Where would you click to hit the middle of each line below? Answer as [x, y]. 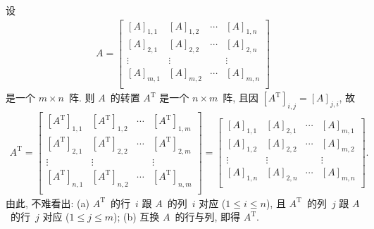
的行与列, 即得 [208, 217]
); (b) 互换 [136, 217]
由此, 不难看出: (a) [48, 203]
